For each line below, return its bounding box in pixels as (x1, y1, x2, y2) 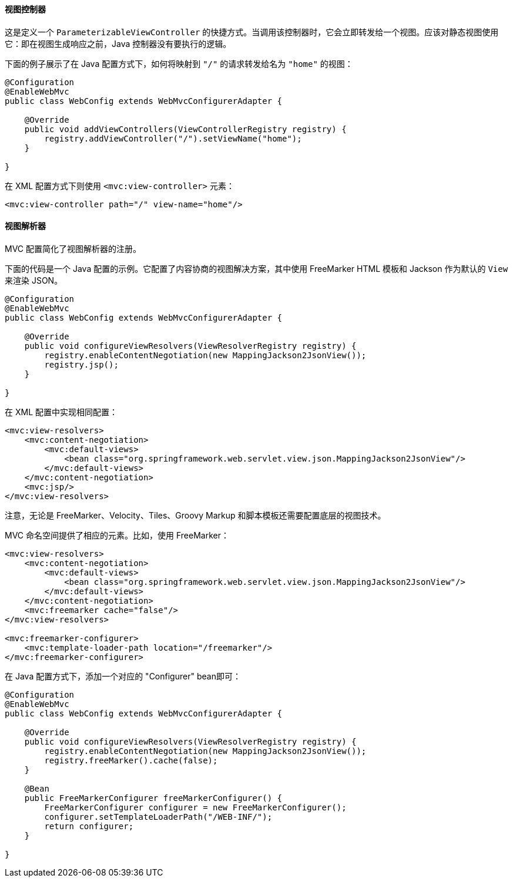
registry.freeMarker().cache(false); (44, 755, 218, 765)
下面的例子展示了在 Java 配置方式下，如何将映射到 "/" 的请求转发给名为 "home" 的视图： (5, 58, 353, 69)
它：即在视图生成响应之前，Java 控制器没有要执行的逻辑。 (5, 38, 232, 49)
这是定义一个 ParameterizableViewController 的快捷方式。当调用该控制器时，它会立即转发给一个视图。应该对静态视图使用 (5, 26, 499, 37)
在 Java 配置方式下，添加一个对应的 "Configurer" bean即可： (5, 671, 241, 681)
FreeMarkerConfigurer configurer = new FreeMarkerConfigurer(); (44, 802, 347, 812)
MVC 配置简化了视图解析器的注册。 (5, 243, 141, 254)
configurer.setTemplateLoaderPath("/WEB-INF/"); (44, 812, 273, 822)
